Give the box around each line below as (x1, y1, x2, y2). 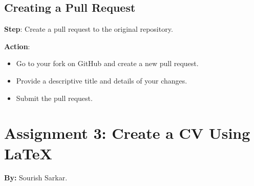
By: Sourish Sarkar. (4, 172, 68, 183)
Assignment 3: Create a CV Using (4, 122, 250, 143)
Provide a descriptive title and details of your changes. (16, 75, 187, 86)
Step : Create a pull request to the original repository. (4, 24, 173, 34)
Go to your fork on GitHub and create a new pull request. (16, 58, 199, 69)
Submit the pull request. (16, 92, 93, 103)
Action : (4, 40, 30, 51)
